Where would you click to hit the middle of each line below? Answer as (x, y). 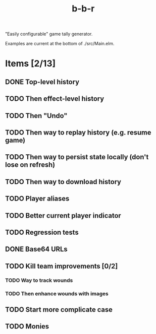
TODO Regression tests (42, 232)
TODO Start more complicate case (59, 309)
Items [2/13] (30, 64)
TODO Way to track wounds (39, 280)
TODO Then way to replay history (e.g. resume (78, 132)
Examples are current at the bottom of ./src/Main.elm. (60, 44)
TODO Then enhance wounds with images (57, 293)
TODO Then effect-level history (55, 99)
